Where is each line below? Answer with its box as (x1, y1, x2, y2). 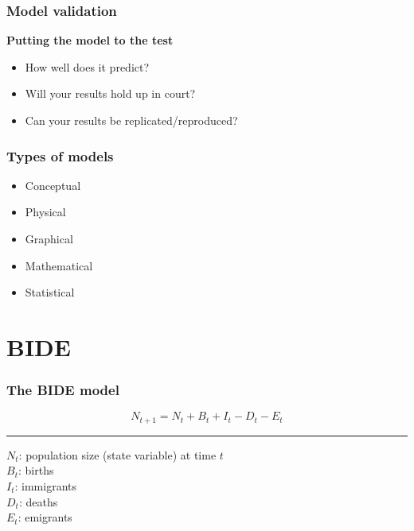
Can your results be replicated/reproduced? (25, 112, 238, 128)
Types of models (6, 145, 114, 165)
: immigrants (14, 478, 77, 494)
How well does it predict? (25, 58, 150, 75)
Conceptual (25, 176, 81, 193)
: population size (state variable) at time (18, 446, 217, 463)
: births (18, 462, 54, 479)
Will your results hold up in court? (25, 85, 196, 102)
